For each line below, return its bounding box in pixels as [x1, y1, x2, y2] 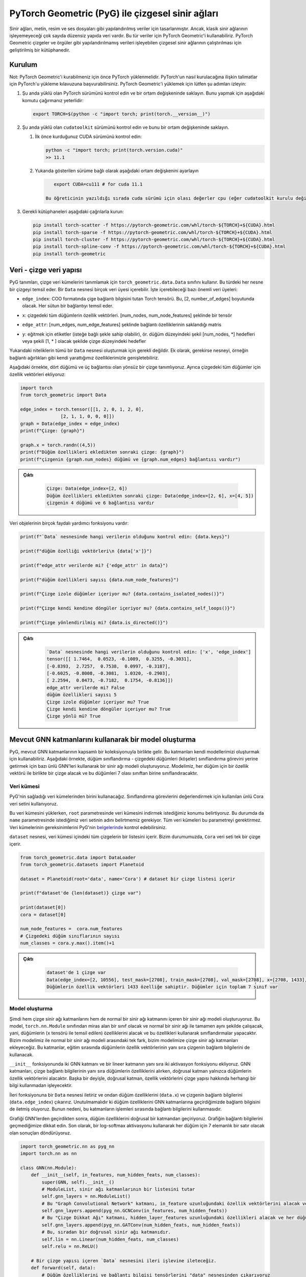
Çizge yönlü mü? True [46, 713, 101, 719]
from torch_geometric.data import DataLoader [20, 855, 136, 860]
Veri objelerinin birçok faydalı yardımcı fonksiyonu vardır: [9, 520, 129, 526]
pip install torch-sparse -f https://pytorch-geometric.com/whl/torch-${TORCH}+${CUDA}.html [33, 229, 272, 235]
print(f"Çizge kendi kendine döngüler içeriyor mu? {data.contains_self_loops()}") [20, 605, 236, 611]
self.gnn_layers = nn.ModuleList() [41, 1193, 131, 1199]
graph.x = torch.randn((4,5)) [20, 442, 96, 448]
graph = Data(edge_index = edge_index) [20, 420, 120, 427]
